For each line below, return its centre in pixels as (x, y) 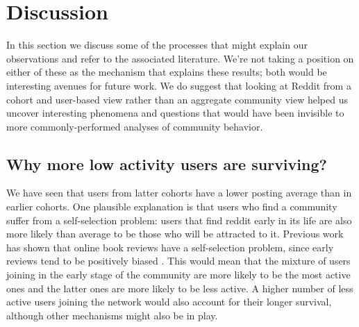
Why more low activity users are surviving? (167, 163)
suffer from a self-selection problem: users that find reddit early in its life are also (179, 220)
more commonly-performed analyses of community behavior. (135, 126)
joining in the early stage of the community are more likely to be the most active (178, 275)
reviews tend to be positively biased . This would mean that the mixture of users (178, 261)
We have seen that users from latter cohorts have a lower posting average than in (179, 193)
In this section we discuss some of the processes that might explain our (157, 45)
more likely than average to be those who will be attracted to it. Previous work (175, 234)
